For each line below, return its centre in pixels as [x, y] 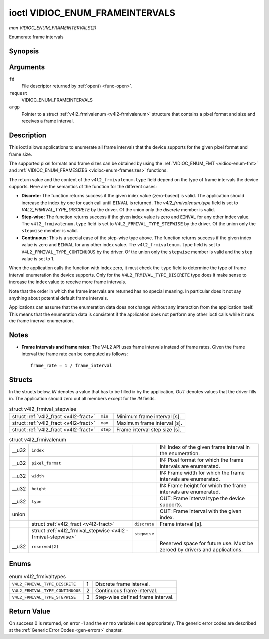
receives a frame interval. [48, 121]
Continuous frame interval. [126, 591]
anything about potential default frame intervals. [59, 298]
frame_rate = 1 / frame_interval [71, 365]
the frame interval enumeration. [42, 321]
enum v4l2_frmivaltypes [38, 576]
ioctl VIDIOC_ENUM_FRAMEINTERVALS [92, 13]
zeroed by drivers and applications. [201, 550]
